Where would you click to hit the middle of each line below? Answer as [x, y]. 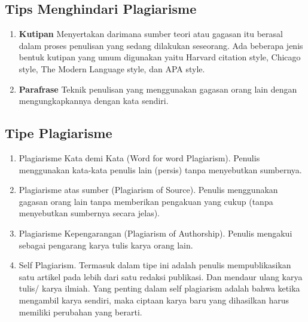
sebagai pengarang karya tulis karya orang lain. [106, 245]
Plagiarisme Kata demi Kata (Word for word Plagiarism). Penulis [139, 157]
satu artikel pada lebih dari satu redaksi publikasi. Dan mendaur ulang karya [161, 276]
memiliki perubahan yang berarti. [80, 312]
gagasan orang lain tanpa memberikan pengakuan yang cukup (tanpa [146, 201]
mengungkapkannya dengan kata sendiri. [94, 101]
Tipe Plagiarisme [59, 133]
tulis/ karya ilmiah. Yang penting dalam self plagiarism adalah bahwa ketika [159, 288]
